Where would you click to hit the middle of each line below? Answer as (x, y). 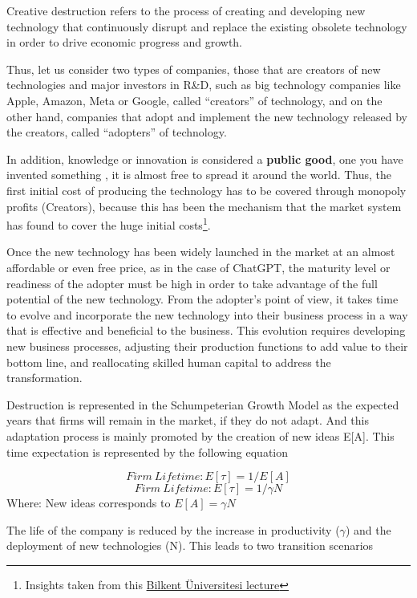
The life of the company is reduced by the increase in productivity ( (173, 529)
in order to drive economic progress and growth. (124, 42)
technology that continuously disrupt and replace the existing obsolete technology (207, 26)
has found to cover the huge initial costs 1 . (109, 224)
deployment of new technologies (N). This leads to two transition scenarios (190, 545)
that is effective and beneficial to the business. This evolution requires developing (206, 330)
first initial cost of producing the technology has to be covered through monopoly (206, 190)
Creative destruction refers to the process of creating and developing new (186, 10)
